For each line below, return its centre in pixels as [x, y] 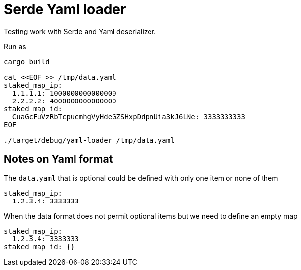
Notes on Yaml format [58, 159]
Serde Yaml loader [65, 9]
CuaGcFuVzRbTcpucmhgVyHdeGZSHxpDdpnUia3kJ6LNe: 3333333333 [129, 117]
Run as [15, 46]
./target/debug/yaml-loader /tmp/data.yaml [89, 140]
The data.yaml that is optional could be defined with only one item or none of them [141, 178]
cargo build [27, 61]
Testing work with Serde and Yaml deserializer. [80, 31]
